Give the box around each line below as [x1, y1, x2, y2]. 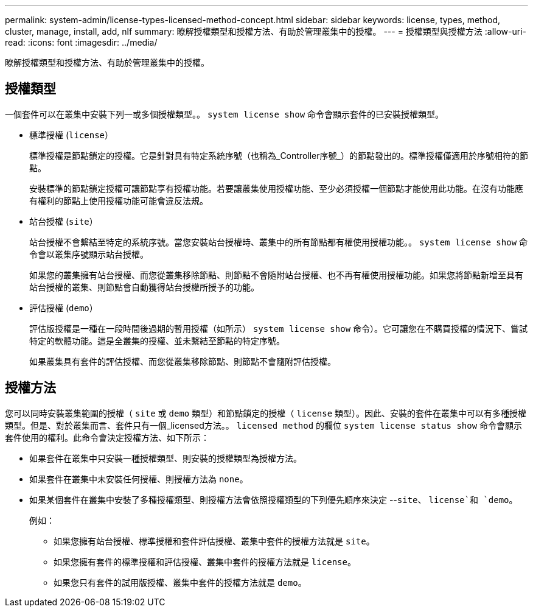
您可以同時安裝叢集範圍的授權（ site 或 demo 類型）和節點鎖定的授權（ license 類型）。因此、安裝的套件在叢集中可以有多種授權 [5, 407, 527, 418]
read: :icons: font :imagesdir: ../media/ [5, 37, 158, 47]
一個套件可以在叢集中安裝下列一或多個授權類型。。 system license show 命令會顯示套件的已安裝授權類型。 [5, 108, 444, 119]
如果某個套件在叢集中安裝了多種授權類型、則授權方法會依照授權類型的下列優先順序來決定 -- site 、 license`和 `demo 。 [29, 494, 518, 505]
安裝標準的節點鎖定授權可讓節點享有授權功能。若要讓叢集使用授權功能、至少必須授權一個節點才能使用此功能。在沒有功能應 [29, 183, 523, 194]
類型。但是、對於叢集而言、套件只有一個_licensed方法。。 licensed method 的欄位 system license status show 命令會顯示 [5, 420, 523, 431]
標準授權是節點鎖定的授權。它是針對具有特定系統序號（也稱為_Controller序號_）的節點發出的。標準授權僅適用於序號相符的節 [29, 150, 528, 161]
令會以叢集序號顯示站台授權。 [29, 248, 148, 259]
